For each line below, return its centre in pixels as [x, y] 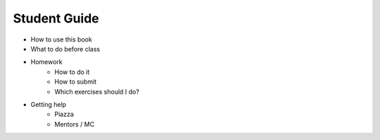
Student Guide [56, 18]
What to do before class [65, 49]
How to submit [76, 82]
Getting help [49, 104]
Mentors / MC [75, 124]
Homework [46, 62]
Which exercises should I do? [97, 91]
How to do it [72, 72]
